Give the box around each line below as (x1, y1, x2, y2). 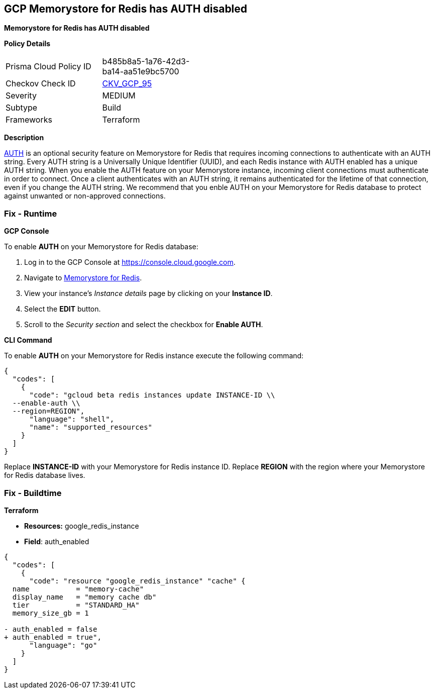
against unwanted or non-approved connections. (4, 191, 166, 201)
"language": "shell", (29, 415, 115, 424)
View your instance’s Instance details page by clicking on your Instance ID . (24, 289, 273, 298)
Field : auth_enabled (24, 537, 89, 546)
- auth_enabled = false (4, 625, 97, 633)
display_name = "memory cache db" (12, 592, 157, 601)
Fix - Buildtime (4, 487, 62, 498)
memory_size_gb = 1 (12, 609, 89, 617)
